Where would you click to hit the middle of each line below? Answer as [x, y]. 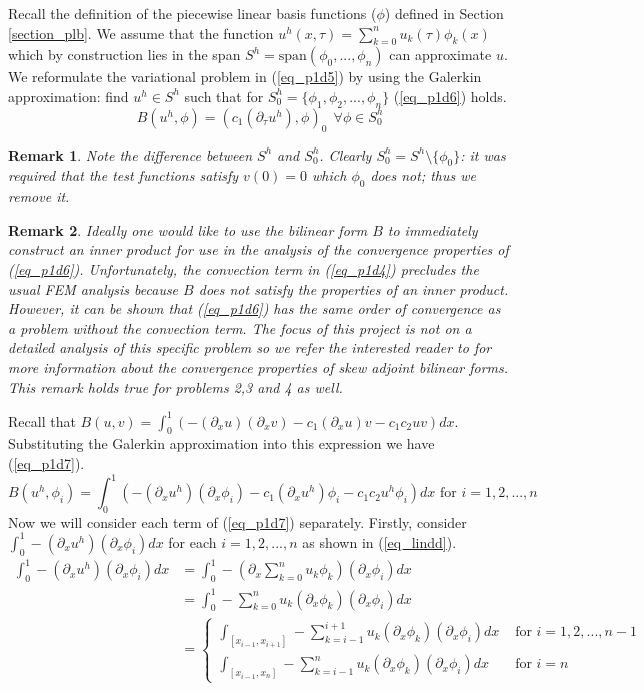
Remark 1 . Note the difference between [130, 154]
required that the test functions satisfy [123, 175]
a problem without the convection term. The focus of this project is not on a [240, 327]
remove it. [39, 196]
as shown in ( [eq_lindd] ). [379, 541]
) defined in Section [444, 13]
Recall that [42, 420]
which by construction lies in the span [124, 54]
